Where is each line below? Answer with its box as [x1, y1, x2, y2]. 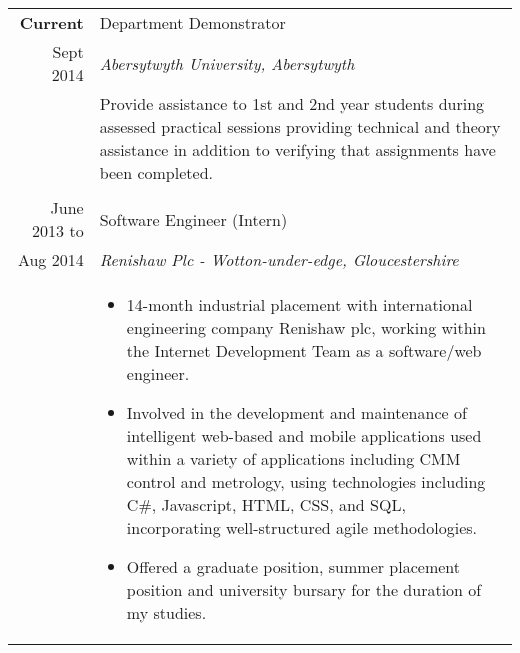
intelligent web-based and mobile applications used [126, 424, 482, 447]
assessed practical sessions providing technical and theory [99, 115, 501, 138]
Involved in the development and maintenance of [126, 401, 467, 424]
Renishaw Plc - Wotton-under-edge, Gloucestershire [99, 248, 459, 271]
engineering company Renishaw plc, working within [126, 316, 486, 339]
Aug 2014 [17, 248, 84, 271]
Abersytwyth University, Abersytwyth [99, 51, 355, 75]
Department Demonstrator [99, 11, 286, 34]
